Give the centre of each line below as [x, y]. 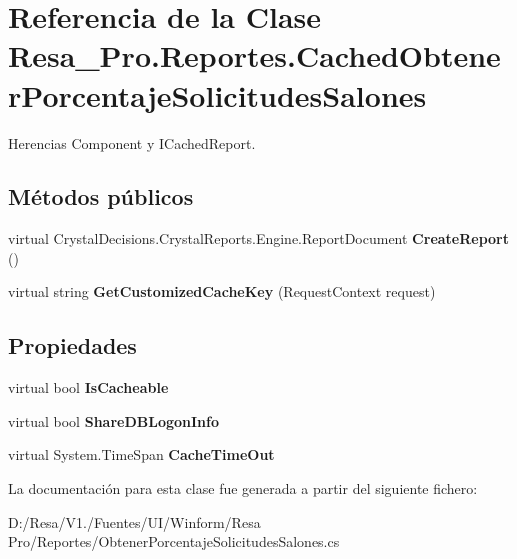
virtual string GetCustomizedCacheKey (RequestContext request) [222, 291]
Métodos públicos [101, 196]
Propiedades [72, 345]
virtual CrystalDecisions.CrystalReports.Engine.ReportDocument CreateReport [259, 238]
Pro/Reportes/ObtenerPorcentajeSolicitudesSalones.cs [174, 541]
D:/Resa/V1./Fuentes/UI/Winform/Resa [134, 521]
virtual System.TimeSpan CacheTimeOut [141, 454]
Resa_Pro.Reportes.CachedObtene [254, 55]
